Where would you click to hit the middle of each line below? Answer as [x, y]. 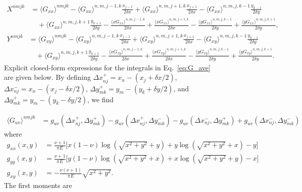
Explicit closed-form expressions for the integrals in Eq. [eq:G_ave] [107, 67]
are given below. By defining [47, 77]
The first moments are [38, 185]
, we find [100, 99]
